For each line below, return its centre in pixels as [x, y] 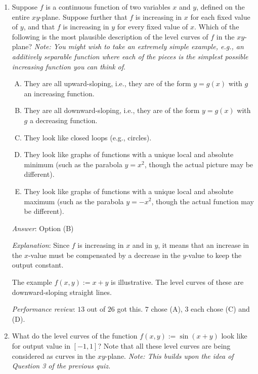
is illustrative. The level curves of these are [177, 282]
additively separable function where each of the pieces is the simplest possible [130, 56]
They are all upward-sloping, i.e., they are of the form [107, 83]
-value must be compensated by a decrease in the [104, 255]
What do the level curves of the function [75, 336]
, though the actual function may [203, 201]
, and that [39, 27]
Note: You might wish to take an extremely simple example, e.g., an [139, 46]
